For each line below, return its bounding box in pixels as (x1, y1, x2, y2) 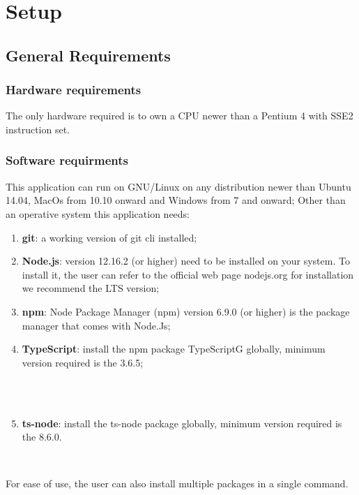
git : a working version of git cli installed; (22, 230, 197, 244)
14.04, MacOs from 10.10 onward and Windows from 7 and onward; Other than (6, 193, 346, 207)
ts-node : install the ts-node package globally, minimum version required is (22, 415, 342, 430)
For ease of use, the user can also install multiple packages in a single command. (6, 476, 349, 491)
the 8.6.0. (22, 429, 62, 444)
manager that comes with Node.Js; (22, 318, 171, 332)
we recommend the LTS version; (22, 281, 160, 295)
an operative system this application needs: (6, 206, 190, 221)
